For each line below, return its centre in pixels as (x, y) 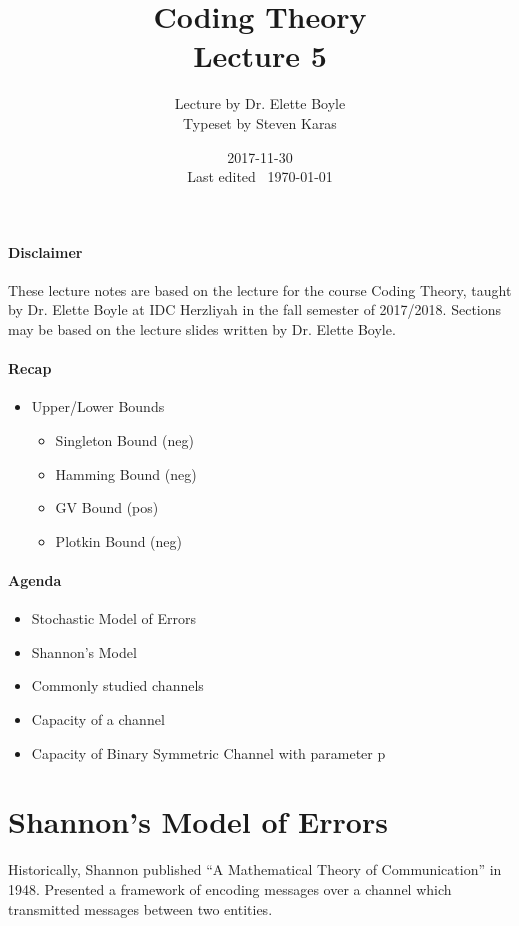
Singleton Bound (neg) (124, 440)
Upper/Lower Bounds (98, 406)
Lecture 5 (260, 55)
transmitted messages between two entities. (140, 908)
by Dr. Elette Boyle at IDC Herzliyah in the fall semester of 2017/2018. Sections (255, 309)
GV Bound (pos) (107, 507)
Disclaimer (45, 251)
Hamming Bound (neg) (126, 473)
